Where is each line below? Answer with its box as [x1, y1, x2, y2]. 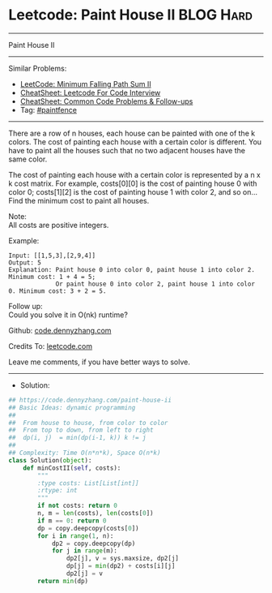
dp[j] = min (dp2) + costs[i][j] [66, 562, 176, 570]
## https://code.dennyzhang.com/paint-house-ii [8, 396, 172, 404]
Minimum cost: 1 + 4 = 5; [8, 273, 96, 281]
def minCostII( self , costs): [23, 464, 121, 472]
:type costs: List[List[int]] [37, 479, 139, 488]
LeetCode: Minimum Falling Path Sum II [19, 79, 151, 88]
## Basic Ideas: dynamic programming [8, 403, 136, 411]
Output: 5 [8, 258, 42, 267]
